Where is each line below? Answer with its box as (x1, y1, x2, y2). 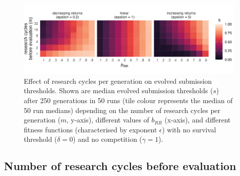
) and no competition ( (72, 134, 142, 144)
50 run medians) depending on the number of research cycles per (24, 105, 221, 115)
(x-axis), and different (164, 115, 231, 125)
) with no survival (162, 124, 216, 134)
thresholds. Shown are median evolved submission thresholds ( (24, 85, 213, 96)
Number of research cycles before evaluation (4, 158, 237, 174)
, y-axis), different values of (66, 115, 149, 125)
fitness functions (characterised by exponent (24, 124, 157, 134)
